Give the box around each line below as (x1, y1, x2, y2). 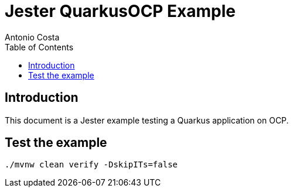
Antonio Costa (5, 32, 60, 42)
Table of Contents (5, 42, 74, 52)
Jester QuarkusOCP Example (5, 1, 236, 21)
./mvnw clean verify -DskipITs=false (5, 160, 178, 170)
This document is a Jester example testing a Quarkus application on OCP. (5, 115, 289, 125)
